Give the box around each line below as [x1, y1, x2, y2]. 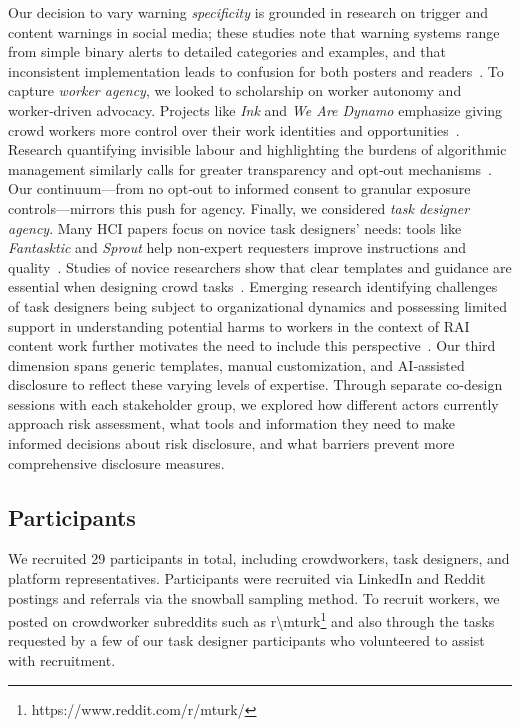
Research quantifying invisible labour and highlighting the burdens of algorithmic [8, 139, 507, 160]
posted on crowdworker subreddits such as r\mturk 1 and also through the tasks [8, 608, 495, 631]
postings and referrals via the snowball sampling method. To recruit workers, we [8, 587, 500, 608]
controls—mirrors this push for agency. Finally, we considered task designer [8, 197, 470, 218]
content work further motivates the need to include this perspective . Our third [8, 335, 496, 356]
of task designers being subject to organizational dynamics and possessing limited [8, 295, 507, 316]
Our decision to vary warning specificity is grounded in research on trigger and [8, 2, 489, 22]
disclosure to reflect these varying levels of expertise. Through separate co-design [8, 374, 503, 395]
